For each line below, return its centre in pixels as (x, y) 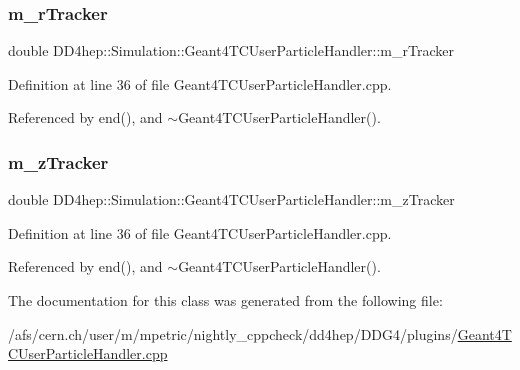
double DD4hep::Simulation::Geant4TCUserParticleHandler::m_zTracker (231, 199)
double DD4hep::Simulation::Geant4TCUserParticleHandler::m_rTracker (231, 50)
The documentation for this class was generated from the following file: (225, 300)
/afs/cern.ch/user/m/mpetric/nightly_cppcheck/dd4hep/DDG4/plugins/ (233, 333)
